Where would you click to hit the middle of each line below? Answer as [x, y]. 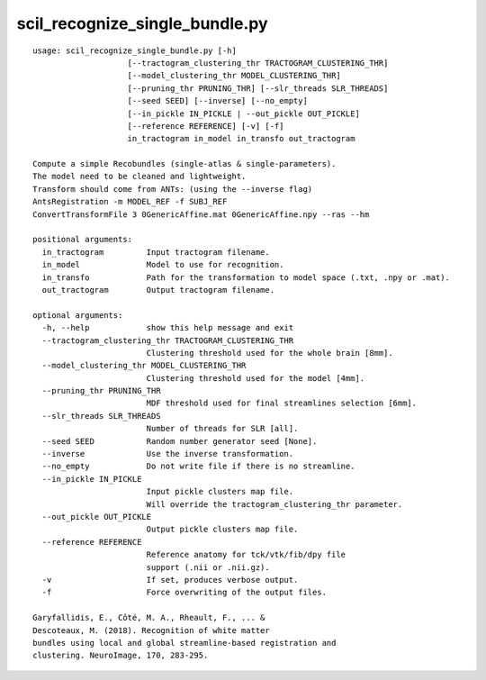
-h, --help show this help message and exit [168, 328]
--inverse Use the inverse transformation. [168, 454]
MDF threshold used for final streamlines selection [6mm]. [282, 403]
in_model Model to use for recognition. [163, 265]
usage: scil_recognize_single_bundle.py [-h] [135, 50]
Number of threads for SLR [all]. [222, 429]
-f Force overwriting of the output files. [184, 593]
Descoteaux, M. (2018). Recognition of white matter [151, 630]
